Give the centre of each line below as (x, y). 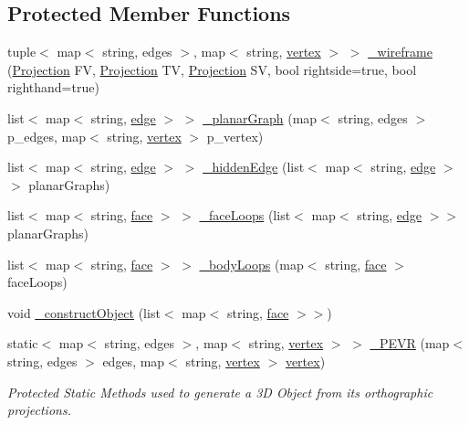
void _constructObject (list (84, 312)
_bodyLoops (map (251, 264)
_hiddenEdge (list (254, 167)
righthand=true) (53, 87)
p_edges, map (47, 136)
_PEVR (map (410, 343)
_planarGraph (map (260, 117)
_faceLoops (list (245, 215)
